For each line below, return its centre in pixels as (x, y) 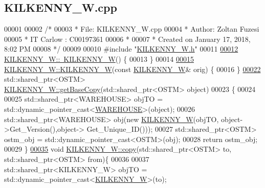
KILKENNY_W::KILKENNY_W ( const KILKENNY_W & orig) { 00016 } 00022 (132, 69)
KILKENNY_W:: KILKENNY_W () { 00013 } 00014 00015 (99, 58)
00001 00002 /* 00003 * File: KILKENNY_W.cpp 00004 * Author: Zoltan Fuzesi (132, 29)
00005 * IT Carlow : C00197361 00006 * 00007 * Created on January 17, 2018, (127, 39)
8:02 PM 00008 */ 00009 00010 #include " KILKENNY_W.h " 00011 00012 (121, 49)
